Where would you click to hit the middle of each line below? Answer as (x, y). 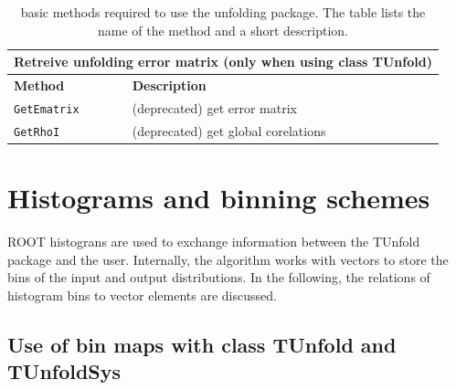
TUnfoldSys (64, 371)
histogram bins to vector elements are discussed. (142, 295)
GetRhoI (37, 132)
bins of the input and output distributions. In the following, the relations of (219, 277)
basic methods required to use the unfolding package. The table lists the (223, 12)
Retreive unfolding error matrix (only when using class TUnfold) (223, 62)
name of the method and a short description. (223, 30)
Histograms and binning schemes (219, 198)
